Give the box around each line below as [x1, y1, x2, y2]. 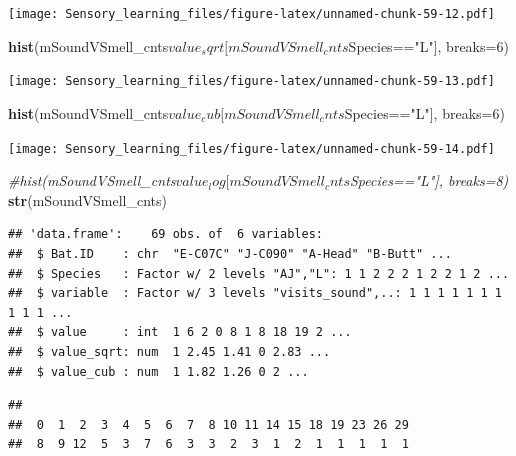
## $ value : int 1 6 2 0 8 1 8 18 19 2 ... [8, 325, 352, 340]
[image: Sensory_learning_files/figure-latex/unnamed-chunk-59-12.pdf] [8, 7, 495, 21]
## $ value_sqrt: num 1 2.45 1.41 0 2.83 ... [8, 344, 331, 359]
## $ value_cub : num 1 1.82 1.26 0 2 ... [8, 364, 309, 379]
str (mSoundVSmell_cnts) [8, 189, 167, 210]
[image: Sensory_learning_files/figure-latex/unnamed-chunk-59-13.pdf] [8, 74, 495, 89]
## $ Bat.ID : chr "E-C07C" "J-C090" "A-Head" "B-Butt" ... [8, 246, 452, 261]
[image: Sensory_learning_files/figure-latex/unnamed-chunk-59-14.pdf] [8, 141, 495, 156]
